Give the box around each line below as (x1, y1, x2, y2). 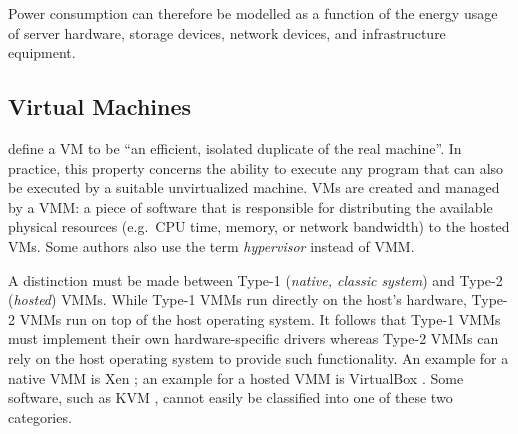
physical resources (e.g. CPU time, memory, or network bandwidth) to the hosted (8, 216, 510, 237)
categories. (8, 406, 72, 427)
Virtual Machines (8, 91, 192, 122)
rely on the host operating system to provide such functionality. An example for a (8, 347, 509, 368)
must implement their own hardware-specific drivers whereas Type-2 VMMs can (8, 328, 499, 349)
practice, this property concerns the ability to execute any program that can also (8, 157, 504, 178)
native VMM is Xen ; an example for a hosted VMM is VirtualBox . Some (8, 367, 464, 388)
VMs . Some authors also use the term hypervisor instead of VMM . (8, 235, 415, 256)
